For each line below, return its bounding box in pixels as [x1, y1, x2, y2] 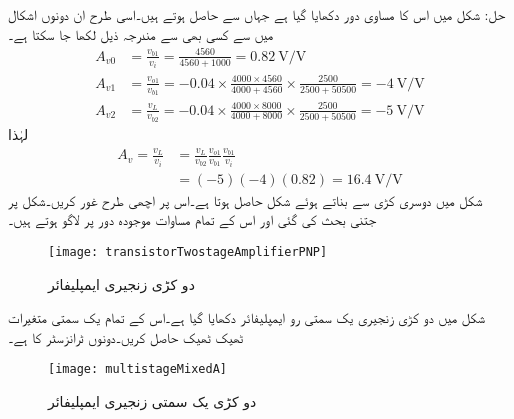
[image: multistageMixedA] [48, 362, 227, 377]
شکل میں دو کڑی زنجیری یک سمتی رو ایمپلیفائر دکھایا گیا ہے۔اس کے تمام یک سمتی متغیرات [8, 307, 485, 328]
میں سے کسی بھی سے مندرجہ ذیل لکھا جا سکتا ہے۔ [8, 23, 274, 44]
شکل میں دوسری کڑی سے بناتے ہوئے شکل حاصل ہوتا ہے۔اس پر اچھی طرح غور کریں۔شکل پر [8, 189, 483, 210]
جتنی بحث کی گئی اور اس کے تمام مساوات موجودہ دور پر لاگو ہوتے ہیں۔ [8, 209, 377, 230]
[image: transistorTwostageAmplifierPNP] [48, 244, 328, 259]
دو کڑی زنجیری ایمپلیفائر [48, 273, 195, 294]
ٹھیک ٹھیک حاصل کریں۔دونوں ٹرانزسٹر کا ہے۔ [8, 326, 244, 347]
